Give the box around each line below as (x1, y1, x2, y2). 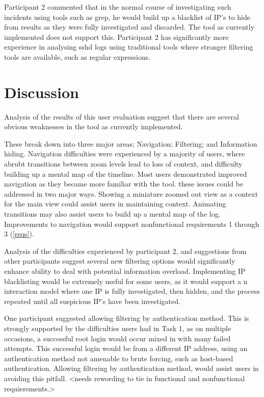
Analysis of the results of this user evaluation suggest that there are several (4, 111, 239, 122)
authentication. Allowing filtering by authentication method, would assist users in (4, 363, 259, 373)
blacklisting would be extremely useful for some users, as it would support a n (4, 275, 248, 286)
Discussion (4, 81, 79, 102)
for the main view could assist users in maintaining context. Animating (4, 198, 226, 209)
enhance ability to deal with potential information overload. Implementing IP (4, 266, 246, 276)
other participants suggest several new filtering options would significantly (4, 255, 235, 266)
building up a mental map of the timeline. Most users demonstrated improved (4, 168, 247, 179)
